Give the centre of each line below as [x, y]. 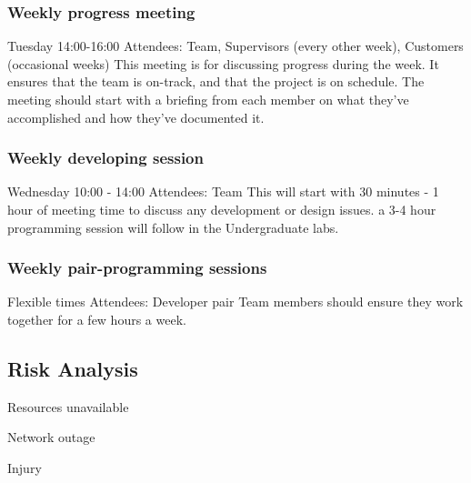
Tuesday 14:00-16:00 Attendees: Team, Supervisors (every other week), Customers [235, 46]
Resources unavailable [68, 406]
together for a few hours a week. [97, 319]
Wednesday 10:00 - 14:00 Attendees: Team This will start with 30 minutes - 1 [223, 191]
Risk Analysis [73, 368]
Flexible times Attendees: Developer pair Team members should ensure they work [235, 302]
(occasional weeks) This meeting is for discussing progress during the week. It [223, 63]
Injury [25, 467]
